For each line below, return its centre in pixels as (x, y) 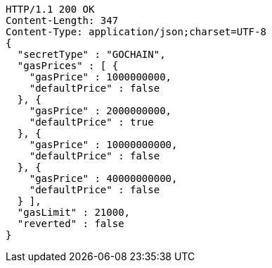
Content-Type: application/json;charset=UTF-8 (136, 32)
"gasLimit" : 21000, (74, 212)
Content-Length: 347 (62, 20)
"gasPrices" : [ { (68, 66)
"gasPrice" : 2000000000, (101, 111)
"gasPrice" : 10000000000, (103, 145)
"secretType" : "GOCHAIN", (91, 54)
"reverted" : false (71, 224)
